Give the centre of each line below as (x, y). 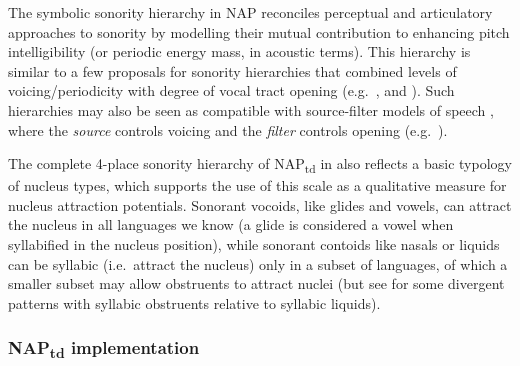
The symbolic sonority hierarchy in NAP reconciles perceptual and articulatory (250, 12)
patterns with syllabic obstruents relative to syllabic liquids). (194, 302)
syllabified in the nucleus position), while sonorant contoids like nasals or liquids (254, 244)
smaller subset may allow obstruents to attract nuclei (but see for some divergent (256, 283)
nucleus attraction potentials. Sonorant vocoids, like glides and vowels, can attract (260, 204)
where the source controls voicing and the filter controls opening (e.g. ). (228, 129)
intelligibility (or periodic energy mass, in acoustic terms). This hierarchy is (239, 51)
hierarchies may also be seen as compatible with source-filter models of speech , (251, 109)
